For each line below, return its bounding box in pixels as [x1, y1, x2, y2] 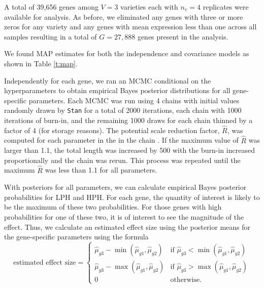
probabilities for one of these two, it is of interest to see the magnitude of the [4, 212, 244, 222]
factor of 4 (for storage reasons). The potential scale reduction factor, [4, 125, 220, 135]
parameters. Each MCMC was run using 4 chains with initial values [28, 95, 240, 105]
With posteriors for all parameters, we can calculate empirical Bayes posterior [4, 182, 247, 192]
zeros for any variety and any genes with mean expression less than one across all [4, 21, 257, 32]
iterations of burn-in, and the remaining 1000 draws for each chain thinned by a [4, 115, 253, 125]
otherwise [170, 276, 200, 284]
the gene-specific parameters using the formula [4, 231, 149, 242]
